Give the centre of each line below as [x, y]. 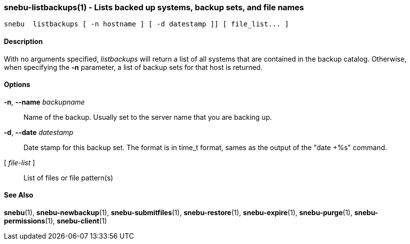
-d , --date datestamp [39, 132]
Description [24, 41]
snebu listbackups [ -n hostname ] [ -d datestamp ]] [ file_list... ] [146, 24]
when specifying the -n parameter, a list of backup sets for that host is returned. [133, 67]
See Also [19, 195]
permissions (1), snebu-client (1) [56, 221]
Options [17, 85]
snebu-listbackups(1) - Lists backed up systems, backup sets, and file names [154, 7]
